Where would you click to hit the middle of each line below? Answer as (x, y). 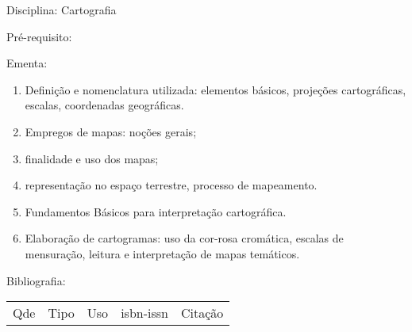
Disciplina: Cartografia (62, 10)
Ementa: (27, 63)
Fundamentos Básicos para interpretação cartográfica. (156, 211)
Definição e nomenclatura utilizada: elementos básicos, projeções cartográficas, (216, 89)
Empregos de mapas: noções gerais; (111, 131)
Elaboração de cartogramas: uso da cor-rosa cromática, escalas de (184, 238)
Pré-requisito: (39, 36)
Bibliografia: (36, 280)
